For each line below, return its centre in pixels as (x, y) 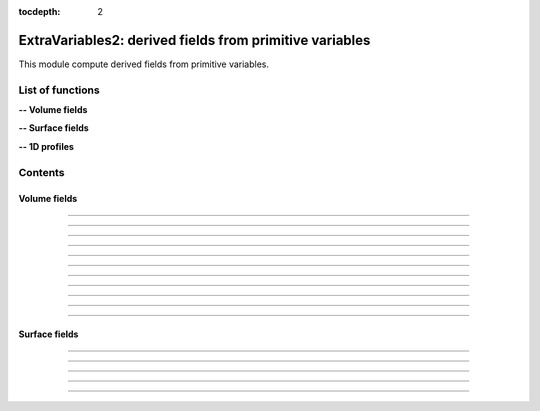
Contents (41, 172)
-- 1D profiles (46, 146)
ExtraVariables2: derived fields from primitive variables (194, 40)
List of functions (59, 90)
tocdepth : (39, 11)
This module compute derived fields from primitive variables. (144, 64)
